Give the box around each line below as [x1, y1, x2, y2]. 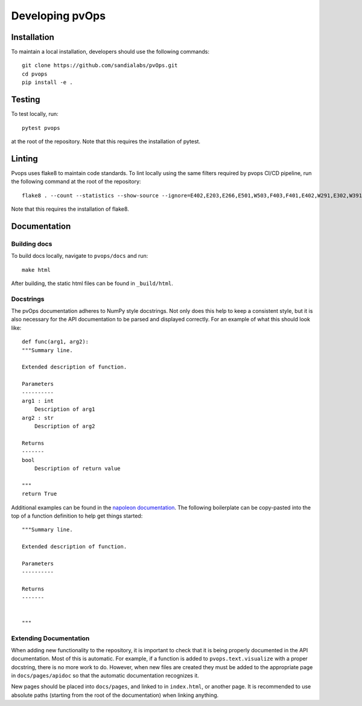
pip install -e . [22, 79, 73, 86]
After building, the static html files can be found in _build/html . [11, 280, 173, 287]
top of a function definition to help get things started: [11, 512, 143, 519]
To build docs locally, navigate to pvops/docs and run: [11, 252, 148, 260]
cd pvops [22, 70, 48, 77]
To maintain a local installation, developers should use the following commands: [11, 48, 209, 56]
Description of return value [34, 465, 121, 472]
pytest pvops [22, 124, 60, 131]
